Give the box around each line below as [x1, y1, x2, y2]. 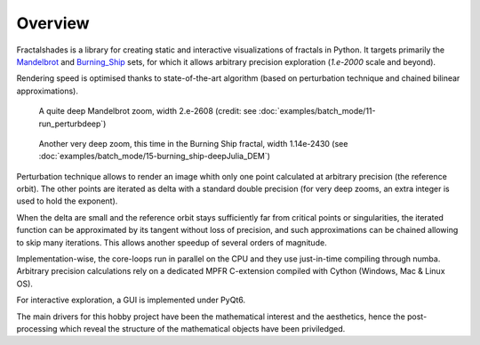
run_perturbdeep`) [38, 118, 107, 129]
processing [16, 323, 58, 333]
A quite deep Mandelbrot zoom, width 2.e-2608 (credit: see [38, 106, 257, 116]
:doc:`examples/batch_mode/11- [258, 106, 376, 116]
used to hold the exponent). [16, 196, 118, 206]
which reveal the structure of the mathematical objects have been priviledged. [59, 323, 346, 333]
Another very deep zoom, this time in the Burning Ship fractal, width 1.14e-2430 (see [38, 138, 348, 148]
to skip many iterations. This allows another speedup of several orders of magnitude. [16, 237, 328, 248]
